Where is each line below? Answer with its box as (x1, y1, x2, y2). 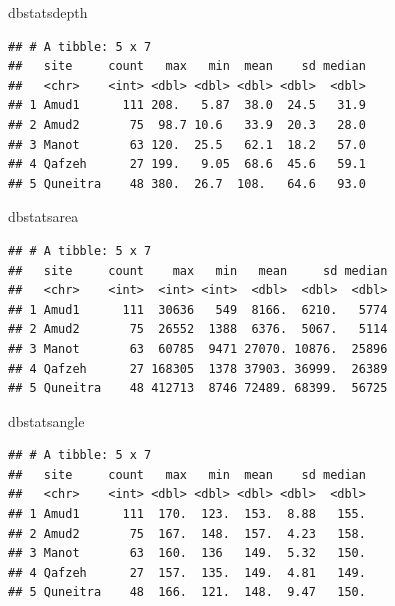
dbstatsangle (8, 410, 85, 431)
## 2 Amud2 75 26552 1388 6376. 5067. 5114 (8, 322, 388, 337)
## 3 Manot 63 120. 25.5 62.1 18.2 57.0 (8, 137, 366, 152)
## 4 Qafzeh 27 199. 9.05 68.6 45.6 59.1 (8, 157, 366, 172)
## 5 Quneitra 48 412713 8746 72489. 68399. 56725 (8, 381, 388, 396)
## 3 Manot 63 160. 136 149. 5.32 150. (8, 546, 366, 561)
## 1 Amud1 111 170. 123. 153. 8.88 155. (8, 507, 366, 522)
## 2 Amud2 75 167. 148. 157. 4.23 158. (8, 526, 366, 541)
